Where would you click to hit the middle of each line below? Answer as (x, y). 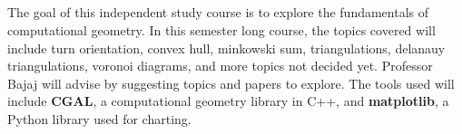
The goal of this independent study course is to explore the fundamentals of (218, 12)
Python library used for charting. (99, 118)
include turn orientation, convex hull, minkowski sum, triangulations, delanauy (226, 48)
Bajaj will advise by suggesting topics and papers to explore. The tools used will (231, 83)
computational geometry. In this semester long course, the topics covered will (221, 29)
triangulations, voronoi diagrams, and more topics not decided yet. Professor (220, 66)
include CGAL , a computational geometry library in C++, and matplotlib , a (228, 101)
